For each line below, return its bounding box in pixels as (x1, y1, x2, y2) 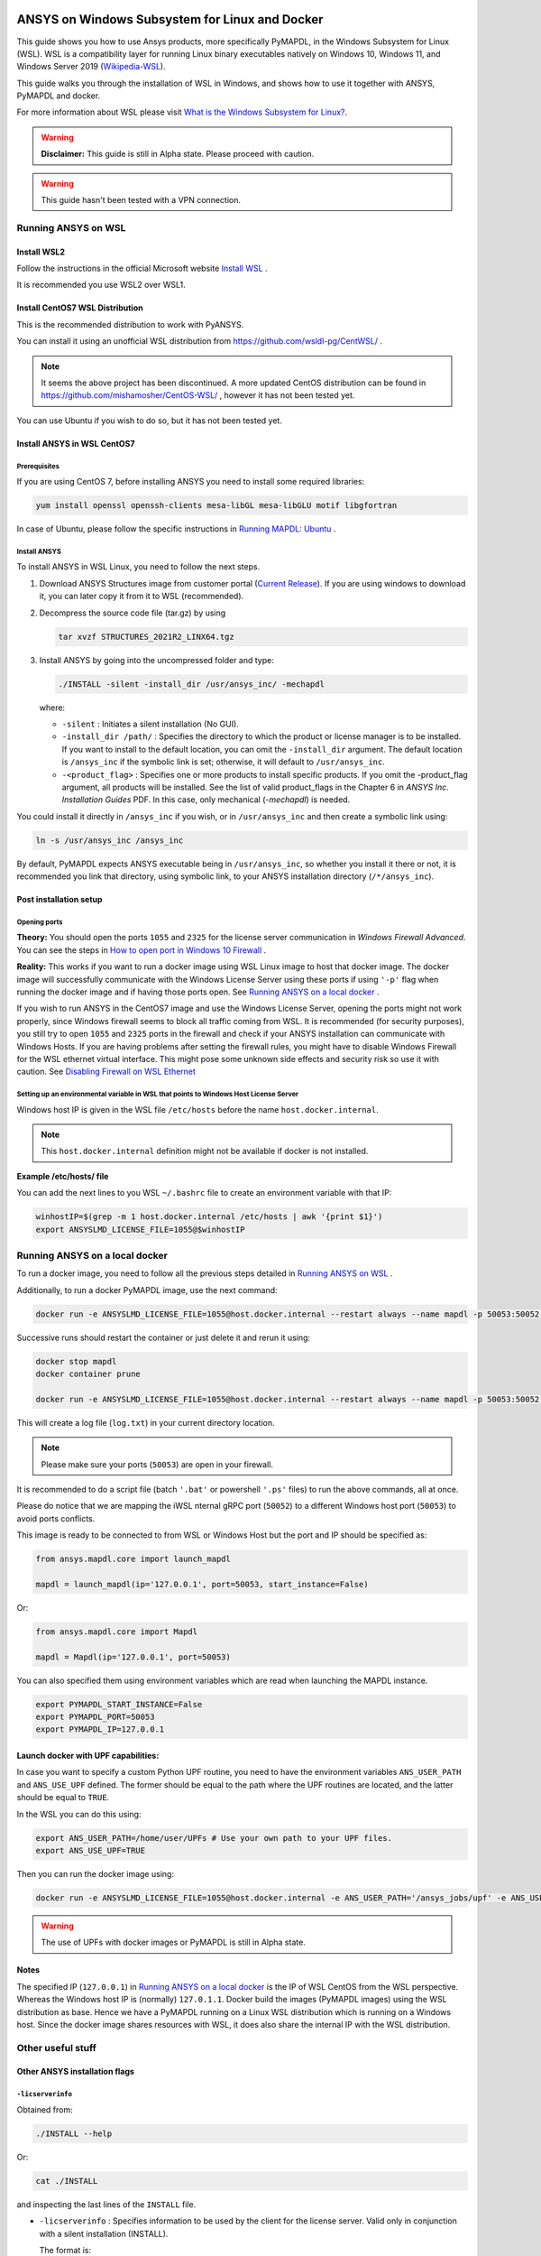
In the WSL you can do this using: (16, 1808, 142, 1819)
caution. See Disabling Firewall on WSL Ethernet (16, 1066, 196, 1077)
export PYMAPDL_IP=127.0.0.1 (35, 1724, 165, 1734)
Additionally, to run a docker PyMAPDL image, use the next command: (16, 1284, 279, 1295)
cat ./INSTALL (35, 2176, 98, 2186)
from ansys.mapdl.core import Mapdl (35, 1626, 198, 1637)
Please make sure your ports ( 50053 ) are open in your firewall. (41, 1458, 274, 1470)
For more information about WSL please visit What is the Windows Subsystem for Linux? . (16, 106, 348, 117)
